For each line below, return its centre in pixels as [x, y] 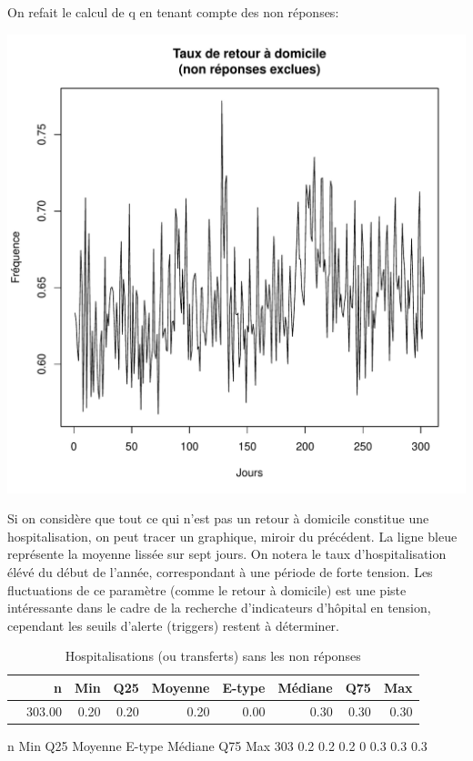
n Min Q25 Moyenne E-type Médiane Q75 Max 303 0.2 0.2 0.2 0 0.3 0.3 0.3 [217, 745]
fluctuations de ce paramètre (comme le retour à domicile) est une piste [207, 589]
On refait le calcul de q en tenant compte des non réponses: [173, 12]
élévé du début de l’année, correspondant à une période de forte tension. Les [220, 571]
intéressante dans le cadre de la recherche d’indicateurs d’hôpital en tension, [219, 608]
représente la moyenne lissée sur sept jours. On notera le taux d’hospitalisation [227, 554]
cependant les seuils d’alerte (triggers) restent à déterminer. [173, 625]
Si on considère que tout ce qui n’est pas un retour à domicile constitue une [218, 518]
